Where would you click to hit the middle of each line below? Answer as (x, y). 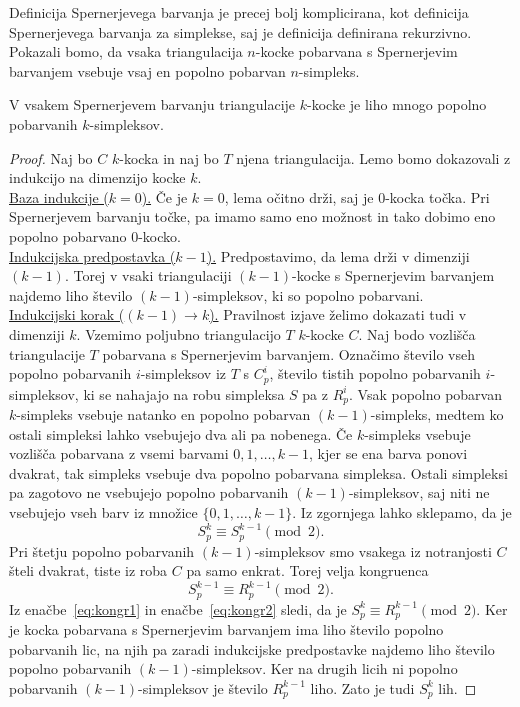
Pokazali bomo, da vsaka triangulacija (126, 51)
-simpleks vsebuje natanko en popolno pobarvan (163, 414)
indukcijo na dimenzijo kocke (97, 177)
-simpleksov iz (183, 373)
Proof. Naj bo (51, 157)
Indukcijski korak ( (67, 314)
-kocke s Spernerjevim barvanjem (393, 275)
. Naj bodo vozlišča (417, 333)
